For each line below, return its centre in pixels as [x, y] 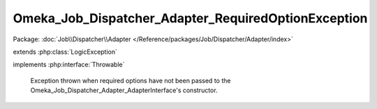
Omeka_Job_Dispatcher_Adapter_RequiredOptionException [190, 18]
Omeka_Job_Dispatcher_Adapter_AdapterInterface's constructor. [124, 90]
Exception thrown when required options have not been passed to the [131, 80]
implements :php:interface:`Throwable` [69, 65]
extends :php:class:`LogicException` [65, 52]
